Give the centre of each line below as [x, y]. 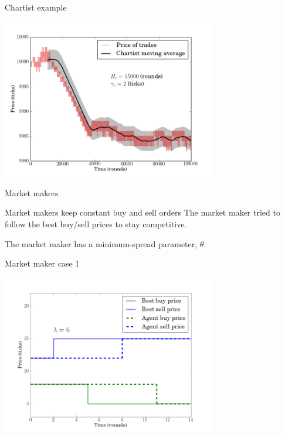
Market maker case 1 [42, 263]
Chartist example [36, 7]
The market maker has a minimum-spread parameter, [101, 243]
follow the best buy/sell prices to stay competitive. [96, 223]
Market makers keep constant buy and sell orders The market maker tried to [142, 212]
